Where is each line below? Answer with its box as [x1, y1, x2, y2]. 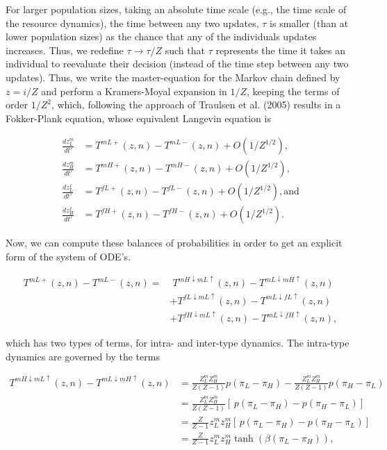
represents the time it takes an [215, 42, 345, 57]
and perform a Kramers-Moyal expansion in [41, 83, 227, 98]
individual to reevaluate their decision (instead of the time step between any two [6, 56, 349, 71]
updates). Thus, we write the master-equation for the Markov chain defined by [6, 69, 340, 84]
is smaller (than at [270, 15, 349, 30]
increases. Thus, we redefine [6, 42, 124, 57]
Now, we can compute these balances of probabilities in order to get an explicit [6, 235, 343, 250]
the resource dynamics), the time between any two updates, [6, 15, 259, 30]
